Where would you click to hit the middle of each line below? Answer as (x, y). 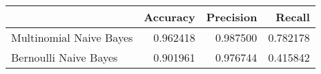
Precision (232, 17)
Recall (293, 17)
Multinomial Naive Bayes (72, 37)
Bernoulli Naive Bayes (65, 57)
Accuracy (169, 17)
